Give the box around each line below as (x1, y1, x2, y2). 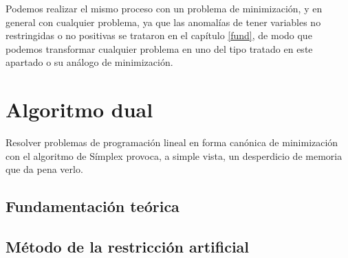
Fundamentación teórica (6, 196, 180, 217)
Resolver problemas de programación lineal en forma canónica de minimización (6, 135, 338, 150)
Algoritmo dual (6, 95, 153, 124)
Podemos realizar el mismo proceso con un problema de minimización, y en (6, 1, 323, 15)
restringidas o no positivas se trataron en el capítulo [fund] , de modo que (6, 28, 312, 43)
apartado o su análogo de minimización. (6, 55, 173, 69)
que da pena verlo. (6, 162, 83, 176)
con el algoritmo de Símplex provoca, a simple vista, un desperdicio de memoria (6, 148, 342, 163)
